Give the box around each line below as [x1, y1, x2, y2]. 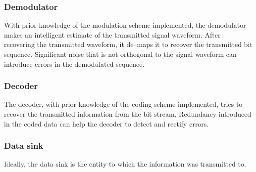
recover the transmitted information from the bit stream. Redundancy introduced [4, 109, 252, 119]
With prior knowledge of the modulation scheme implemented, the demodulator [4, 20, 246, 30]
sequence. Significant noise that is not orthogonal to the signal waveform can [4, 49, 237, 59]
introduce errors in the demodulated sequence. [4, 58, 145, 69]
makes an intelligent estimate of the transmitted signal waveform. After [4, 29, 221, 40]
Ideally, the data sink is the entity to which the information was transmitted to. [4, 159, 246, 169]
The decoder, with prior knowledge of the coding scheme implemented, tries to [4, 99, 243, 109]
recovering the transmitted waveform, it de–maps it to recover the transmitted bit [4, 39, 253, 49]
